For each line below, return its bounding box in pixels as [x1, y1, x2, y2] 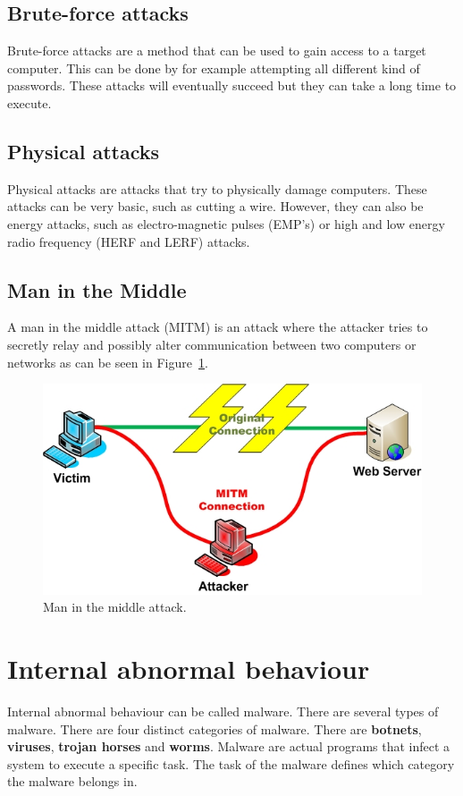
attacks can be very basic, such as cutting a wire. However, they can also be [7, 197, 424, 216]
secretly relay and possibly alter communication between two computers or [7, 334, 417, 353]
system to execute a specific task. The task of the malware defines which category [7, 754, 455, 773]
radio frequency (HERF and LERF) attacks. [7, 232, 250, 250]
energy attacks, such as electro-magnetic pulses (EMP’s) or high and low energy [7, 214, 445, 233]
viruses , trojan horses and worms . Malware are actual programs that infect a [7, 737, 450, 756]
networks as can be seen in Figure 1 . [7, 352, 208, 371]
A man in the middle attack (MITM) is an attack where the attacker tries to [7, 318, 428, 336]
